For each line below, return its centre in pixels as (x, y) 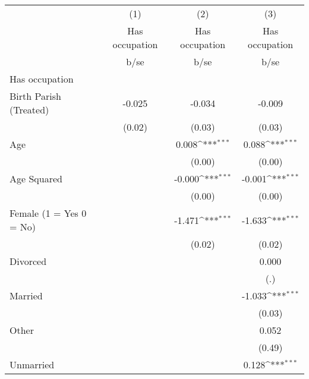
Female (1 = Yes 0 (48, 213)
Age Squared (36, 179)
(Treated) (29, 110)
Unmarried (32, 364)
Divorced (28, 261)
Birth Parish (35, 96)
